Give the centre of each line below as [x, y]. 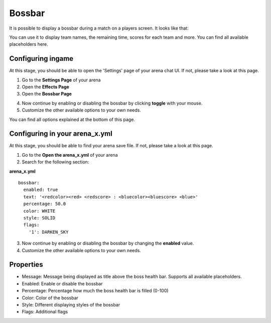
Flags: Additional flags [45, 312]
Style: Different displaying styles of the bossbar [71, 305]
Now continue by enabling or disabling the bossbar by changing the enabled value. [108, 243]
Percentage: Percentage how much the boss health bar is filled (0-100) [95, 291]
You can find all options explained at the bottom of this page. [72, 119]
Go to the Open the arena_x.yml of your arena [70, 155]
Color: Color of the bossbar [50, 298]
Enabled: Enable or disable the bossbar [62, 283]
